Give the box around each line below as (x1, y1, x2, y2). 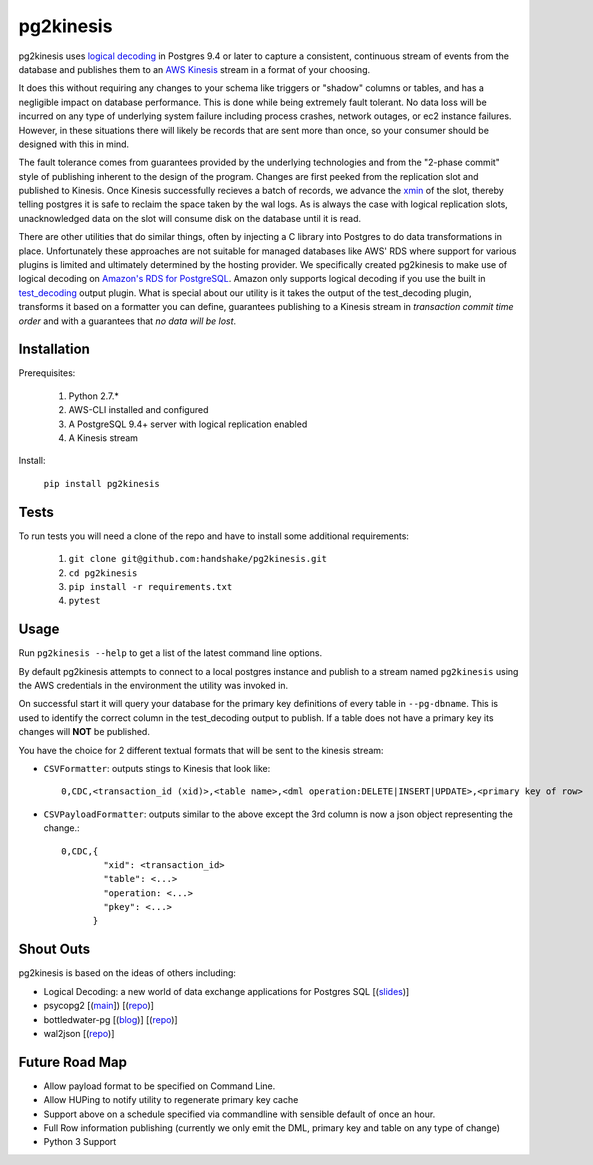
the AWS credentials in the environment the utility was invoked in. (18, 679, 289, 691)
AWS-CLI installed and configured (68, 404, 209, 416)
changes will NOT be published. (18, 726, 150, 738)
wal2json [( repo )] (43, 1027, 115, 1039)
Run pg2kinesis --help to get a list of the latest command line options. (18, 647, 323, 659)
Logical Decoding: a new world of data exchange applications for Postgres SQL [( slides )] (43, 985, 410, 997)
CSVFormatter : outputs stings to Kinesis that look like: (43, 762, 271, 774)
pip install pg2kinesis (43, 478, 160, 489)
